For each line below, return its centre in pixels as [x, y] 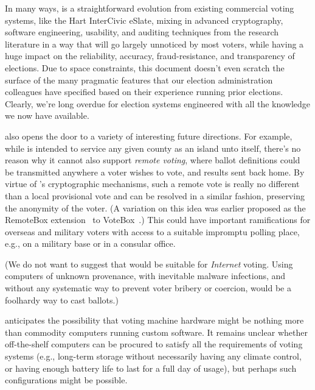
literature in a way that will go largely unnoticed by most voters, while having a [154, 44]
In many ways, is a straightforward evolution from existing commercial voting [150, 8]
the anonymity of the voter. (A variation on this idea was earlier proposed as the [155, 207]
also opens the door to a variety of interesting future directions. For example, [149, 136]
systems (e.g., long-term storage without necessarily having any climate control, [153, 356]
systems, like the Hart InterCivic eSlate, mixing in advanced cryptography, [144, 20]
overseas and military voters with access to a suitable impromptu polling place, [152, 231]
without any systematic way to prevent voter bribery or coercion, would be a [148, 288]
